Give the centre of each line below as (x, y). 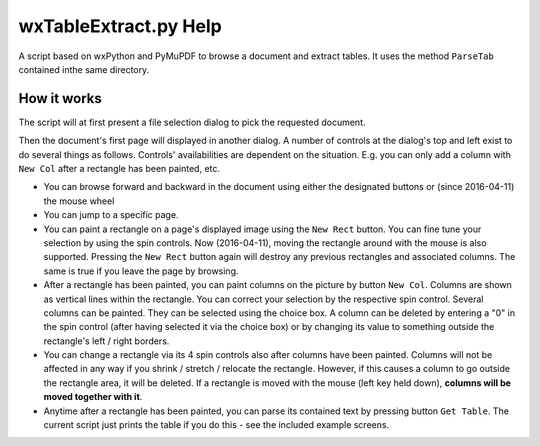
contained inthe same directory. (84, 69)
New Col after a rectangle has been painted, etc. (119, 169)
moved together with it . (93, 397)
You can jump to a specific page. (111, 215)
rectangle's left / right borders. (106, 341)
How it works (60, 98)
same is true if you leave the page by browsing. (141, 271)
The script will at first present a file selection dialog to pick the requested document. (192, 122)
